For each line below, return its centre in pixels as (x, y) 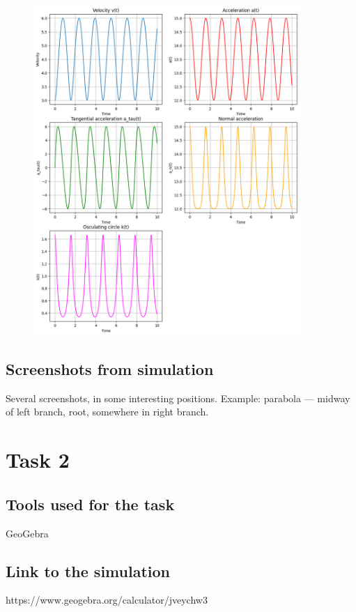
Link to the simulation (88, 571)
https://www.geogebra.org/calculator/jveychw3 (107, 600)
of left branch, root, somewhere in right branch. (107, 412)
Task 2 (38, 460)
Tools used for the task (90, 504)
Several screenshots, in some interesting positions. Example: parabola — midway (178, 398)
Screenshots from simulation (110, 369)
